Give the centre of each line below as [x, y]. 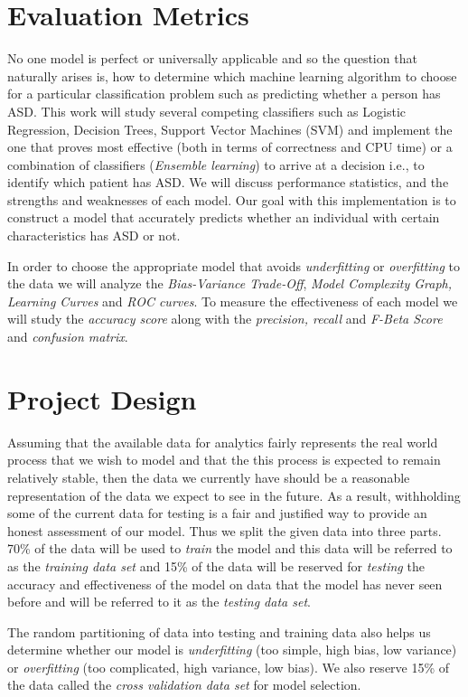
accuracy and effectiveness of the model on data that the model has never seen [225, 584]
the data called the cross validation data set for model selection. [184, 685]
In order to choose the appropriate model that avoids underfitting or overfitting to [234, 265]
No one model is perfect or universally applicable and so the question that [212, 58]
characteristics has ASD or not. [94, 235]
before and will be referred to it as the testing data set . [159, 602]
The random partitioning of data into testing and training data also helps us [219, 631]
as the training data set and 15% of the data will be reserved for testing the [216, 565]
